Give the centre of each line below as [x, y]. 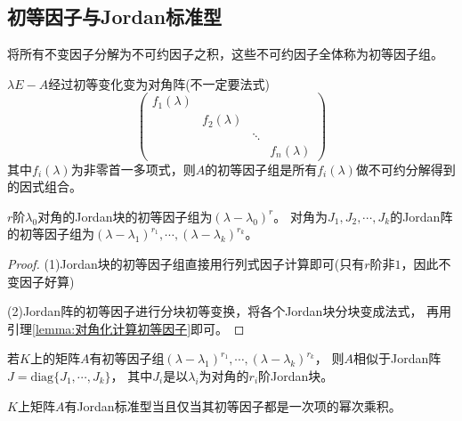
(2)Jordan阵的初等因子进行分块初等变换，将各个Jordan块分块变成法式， [215, 311]
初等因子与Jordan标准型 [115, 16]
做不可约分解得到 [405, 169]
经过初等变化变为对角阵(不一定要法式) [159, 83]
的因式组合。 [45, 186]
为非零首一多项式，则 [133, 169]
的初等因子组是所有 [261, 169]
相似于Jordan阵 [397, 358]
